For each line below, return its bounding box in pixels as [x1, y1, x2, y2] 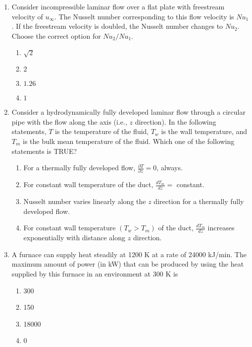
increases [207, 222, 235, 233]
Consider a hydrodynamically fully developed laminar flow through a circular [11, 107, 246, 117]
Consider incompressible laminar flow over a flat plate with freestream [11, 1, 225, 11]
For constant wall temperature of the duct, [23, 179, 153, 190]
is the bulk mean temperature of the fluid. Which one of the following [23, 136, 235, 146]
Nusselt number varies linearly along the [23, 196, 146, 207]
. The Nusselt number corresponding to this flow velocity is [54, 11, 234, 21]
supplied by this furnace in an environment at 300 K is [11, 269, 178, 279]
